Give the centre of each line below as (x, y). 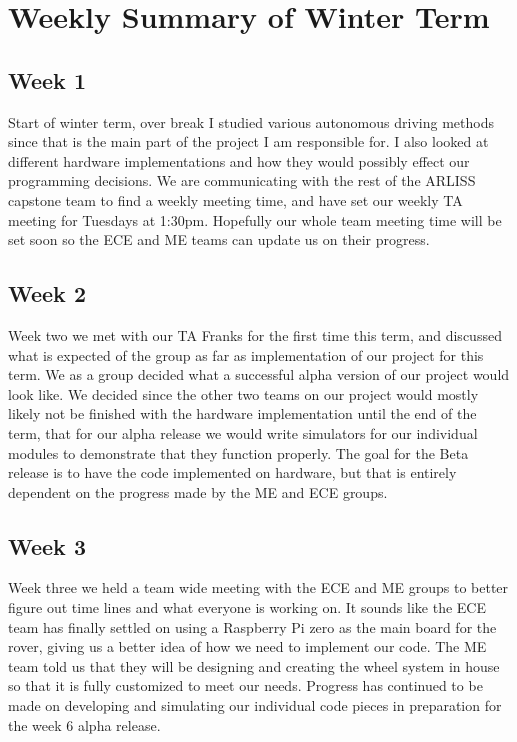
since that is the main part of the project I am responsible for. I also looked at (248, 141)
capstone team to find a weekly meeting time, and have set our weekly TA (235, 199)
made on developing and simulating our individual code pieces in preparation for (255, 705)
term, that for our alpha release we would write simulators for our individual (243, 432)
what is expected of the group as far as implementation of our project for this (246, 354)
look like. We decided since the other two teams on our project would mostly (243, 393)
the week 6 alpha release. (84, 724)
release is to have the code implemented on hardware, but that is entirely (232, 472)
